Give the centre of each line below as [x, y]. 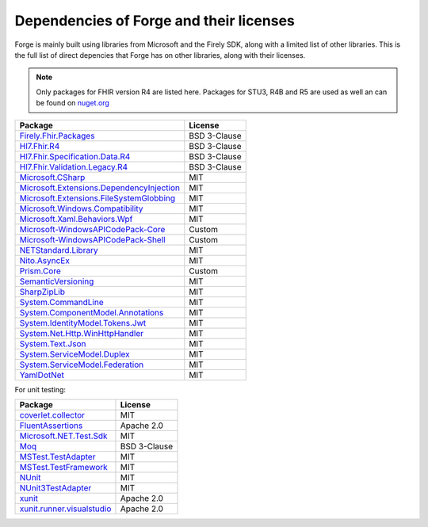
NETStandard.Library [59, 250]
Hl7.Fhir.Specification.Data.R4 [75, 156]
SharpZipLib [42, 292]
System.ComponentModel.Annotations [92, 312]
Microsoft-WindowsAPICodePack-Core [92, 229]
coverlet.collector [52, 414]
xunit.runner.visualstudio [65, 509]
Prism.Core [40, 271]
